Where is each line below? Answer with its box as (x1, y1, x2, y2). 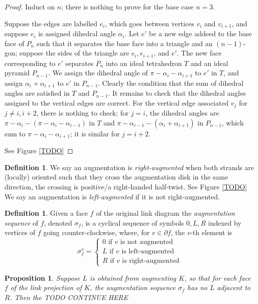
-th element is (190, 227, 232, 238)
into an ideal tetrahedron (105, 58, 182, 68)
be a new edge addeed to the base (149, 28, 252, 39)
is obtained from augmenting (89, 272, 176, 283)
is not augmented (120, 239, 173, 246)
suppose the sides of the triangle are (19, 48, 129, 58)
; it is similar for (70, 128, 120, 138)
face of (4, 38, 24, 48)
